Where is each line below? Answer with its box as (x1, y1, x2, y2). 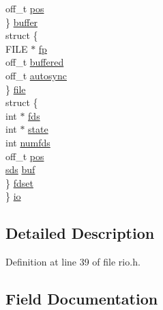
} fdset (5, 175, 33, 190)
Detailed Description (5, 222, 155, 244)
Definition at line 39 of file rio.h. (5, 255, 140, 269)
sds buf (5, 162, 35, 177)
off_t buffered (5, 55, 64, 69)
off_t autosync (5, 68, 67, 82)
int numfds (5, 135, 50, 149)
